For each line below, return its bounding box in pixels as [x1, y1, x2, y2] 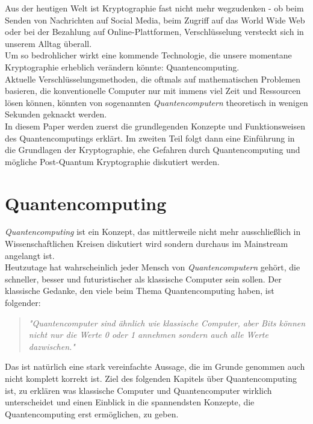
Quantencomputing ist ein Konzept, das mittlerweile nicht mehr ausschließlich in [5, 225, 301, 238]
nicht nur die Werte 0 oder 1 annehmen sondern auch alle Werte [28, 328, 268, 341]
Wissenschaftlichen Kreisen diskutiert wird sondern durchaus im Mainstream [5, 237, 288, 250]
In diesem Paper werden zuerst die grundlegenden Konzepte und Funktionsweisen [5, 119, 306, 132]
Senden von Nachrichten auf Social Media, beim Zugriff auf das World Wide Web [5, 13, 305, 26]
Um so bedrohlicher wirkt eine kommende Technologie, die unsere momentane [5, 49, 292, 61]
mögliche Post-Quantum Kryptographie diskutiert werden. [5, 155, 220, 167]
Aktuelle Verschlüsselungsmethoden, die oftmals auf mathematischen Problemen [5, 72, 301, 85]
